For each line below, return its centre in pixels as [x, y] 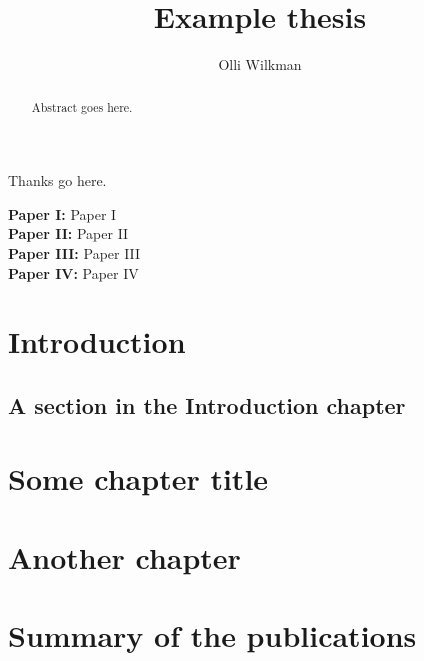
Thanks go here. [57, 180]
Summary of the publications [212, 635]
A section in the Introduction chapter [207, 404]
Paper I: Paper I [62, 213]
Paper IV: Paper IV [73, 272]
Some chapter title [138, 478]
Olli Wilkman [260, 64]
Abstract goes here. [82, 106]
